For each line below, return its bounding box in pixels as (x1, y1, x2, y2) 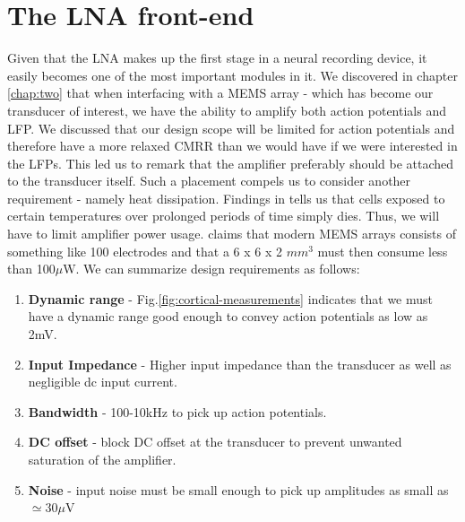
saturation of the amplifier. (28, 450, 177, 468)
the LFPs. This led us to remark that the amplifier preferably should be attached (7, 153, 454, 172)
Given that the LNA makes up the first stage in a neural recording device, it (7, 48, 427, 67)
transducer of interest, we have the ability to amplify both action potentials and (7, 100, 446, 119)
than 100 (7, 259, 56, 278)
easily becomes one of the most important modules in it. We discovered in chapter (7, 65, 458, 84)
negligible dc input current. (28, 372, 177, 391)
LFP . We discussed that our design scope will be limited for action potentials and (7, 118, 455, 137)
